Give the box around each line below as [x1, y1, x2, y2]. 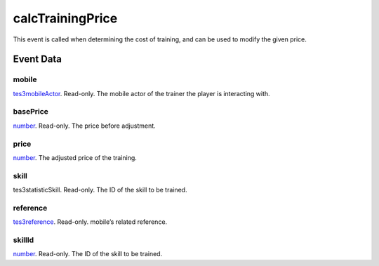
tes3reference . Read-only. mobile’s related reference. [13, 218, 168, 226]
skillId [13, 235, 34, 245]
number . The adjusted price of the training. [13, 153, 137, 161]
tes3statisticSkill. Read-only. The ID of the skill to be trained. [13, 186, 187, 194]
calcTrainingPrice [13, 11, 118, 26]
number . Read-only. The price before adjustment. [13, 121, 156, 130]
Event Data [13, 53, 62, 65]
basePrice [13, 107, 49, 117]
